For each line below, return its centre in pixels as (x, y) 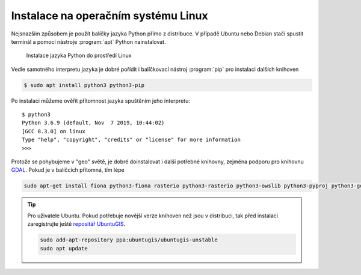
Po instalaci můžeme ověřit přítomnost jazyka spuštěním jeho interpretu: (101, 101)
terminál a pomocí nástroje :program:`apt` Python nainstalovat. (88, 41)
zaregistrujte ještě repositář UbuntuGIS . (76, 224)
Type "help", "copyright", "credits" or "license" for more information (131, 140)
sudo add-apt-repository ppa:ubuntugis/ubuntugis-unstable (129, 240)
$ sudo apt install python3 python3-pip (84, 85)
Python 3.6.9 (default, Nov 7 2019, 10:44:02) (93, 123)
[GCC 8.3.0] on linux (54, 131)
